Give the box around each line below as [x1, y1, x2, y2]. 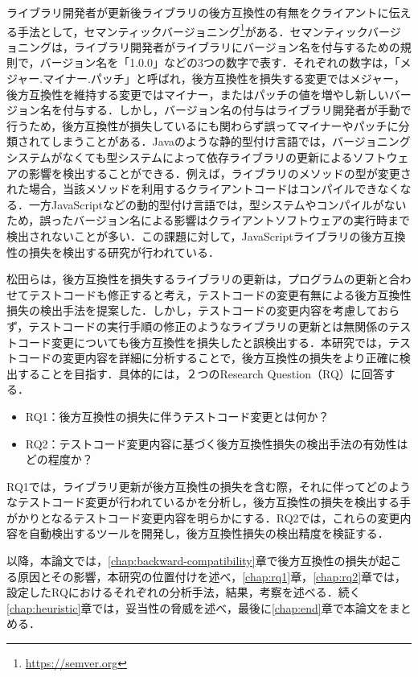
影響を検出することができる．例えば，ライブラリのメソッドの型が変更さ [28, 164, 412, 181]
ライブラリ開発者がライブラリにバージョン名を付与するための [73, 38, 400, 55]
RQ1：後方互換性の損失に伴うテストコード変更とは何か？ [25, 407, 330, 424]
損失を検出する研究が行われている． [28, 243, 219, 260]
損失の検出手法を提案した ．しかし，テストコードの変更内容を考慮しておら [6, 302, 400, 319]
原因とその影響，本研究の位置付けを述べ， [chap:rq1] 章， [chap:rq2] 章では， [17, 568, 407, 584]
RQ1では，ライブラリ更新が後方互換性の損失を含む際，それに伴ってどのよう [6, 477, 412, 494]
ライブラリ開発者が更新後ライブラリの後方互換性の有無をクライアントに [6, 4, 389, 20]
